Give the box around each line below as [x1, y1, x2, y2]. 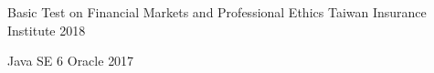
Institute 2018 [7, 20, 86, 39]
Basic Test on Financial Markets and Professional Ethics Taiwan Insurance [7, 3, 427, 21]
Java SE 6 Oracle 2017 [7, 51, 134, 70]
